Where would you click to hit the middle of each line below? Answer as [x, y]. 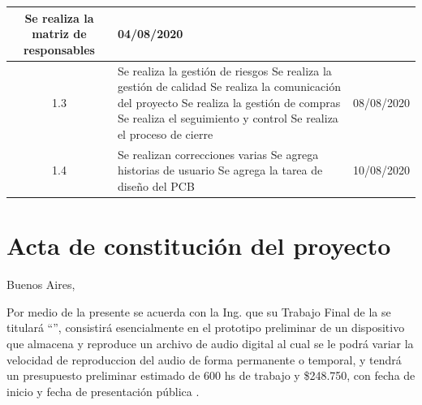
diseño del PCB [156, 185]
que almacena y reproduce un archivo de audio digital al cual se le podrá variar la [210, 343]
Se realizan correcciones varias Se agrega [218, 154]
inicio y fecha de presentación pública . [103, 391]
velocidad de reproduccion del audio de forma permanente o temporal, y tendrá [204, 359]
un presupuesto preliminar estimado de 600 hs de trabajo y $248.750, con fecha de [211, 375]
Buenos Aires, [41, 284]
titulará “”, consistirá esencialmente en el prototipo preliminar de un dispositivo [206, 327]
